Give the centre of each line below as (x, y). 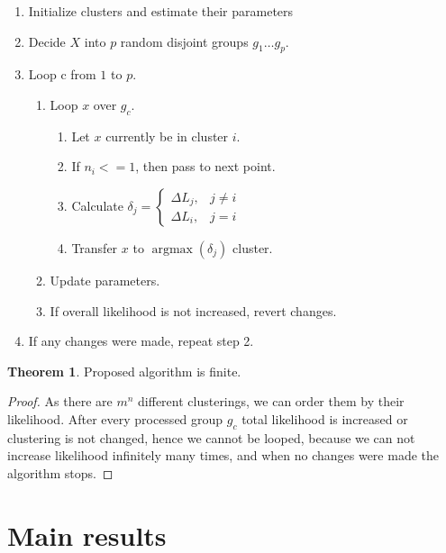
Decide (47, 41)
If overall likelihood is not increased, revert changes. (193, 310)
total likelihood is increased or (325, 418)
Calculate (97, 205)
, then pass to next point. (205, 166)
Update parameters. (105, 280)
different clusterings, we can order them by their (271, 401)
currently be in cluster (167, 136)
